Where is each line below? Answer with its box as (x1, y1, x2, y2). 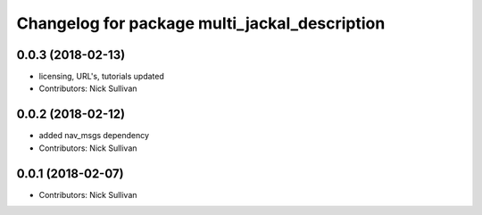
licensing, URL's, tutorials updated (38, 71, 164, 82)
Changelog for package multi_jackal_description (16, 13, 386, 33)
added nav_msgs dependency (38, 130, 150, 141)
